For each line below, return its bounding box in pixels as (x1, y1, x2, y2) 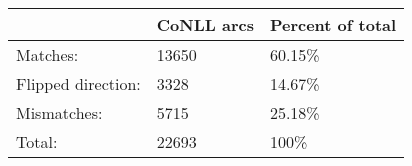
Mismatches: (16, 101, 103, 124)
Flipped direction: (16, 72, 141, 95)
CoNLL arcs (156, 13, 254, 36)
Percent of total (269, 13, 397, 36)
